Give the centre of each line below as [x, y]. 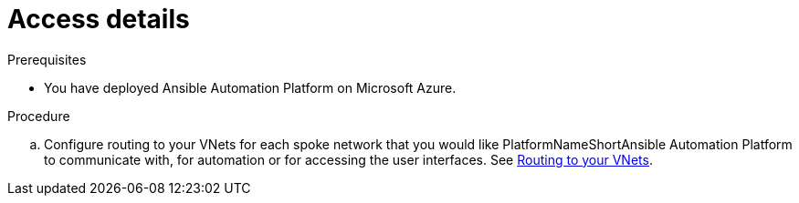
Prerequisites [47, 59]
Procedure [39, 116]
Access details [99, 19]
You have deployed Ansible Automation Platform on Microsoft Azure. [250, 87]
